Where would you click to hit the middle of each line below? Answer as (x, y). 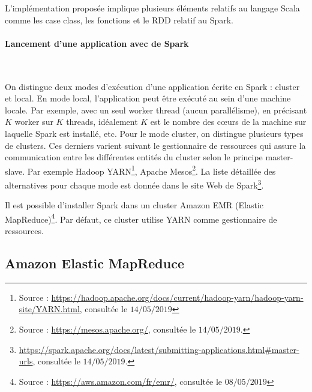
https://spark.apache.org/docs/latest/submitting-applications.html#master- (159, 349)
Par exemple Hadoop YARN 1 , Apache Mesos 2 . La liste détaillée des (151, 170)
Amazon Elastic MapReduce (94, 263)
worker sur (34, 122)
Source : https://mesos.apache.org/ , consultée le (107, 329)
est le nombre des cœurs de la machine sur (228, 122)
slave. (15, 171)
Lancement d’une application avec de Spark (97, 43)
